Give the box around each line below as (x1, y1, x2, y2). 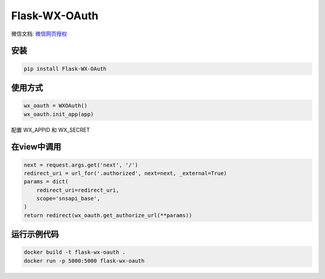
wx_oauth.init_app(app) (23, 111, 94, 117)
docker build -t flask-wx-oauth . (23, 249, 126, 256)
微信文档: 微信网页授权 (11, 30, 67, 37)
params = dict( (23, 178, 69, 185)
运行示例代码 (11, 229, 59, 240)
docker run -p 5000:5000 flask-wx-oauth (23, 257, 144, 264)
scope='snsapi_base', (36, 195, 101, 202)
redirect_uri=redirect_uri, (36, 186, 120, 194)
